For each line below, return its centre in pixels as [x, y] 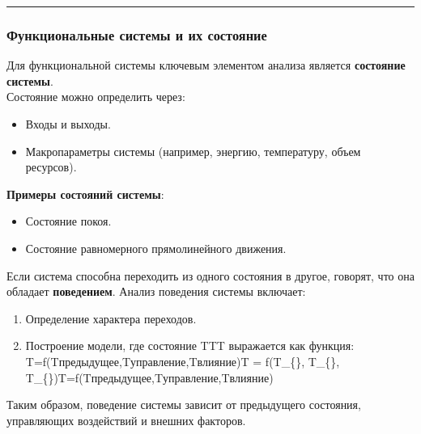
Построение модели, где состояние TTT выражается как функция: [190, 346]
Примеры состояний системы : [85, 194]
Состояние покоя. [68, 221]
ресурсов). [51, 167]
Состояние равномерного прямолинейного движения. [156, 248]
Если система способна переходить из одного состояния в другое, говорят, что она [210, 275]
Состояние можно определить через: [96, 97]
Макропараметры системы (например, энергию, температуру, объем [193, 151]
